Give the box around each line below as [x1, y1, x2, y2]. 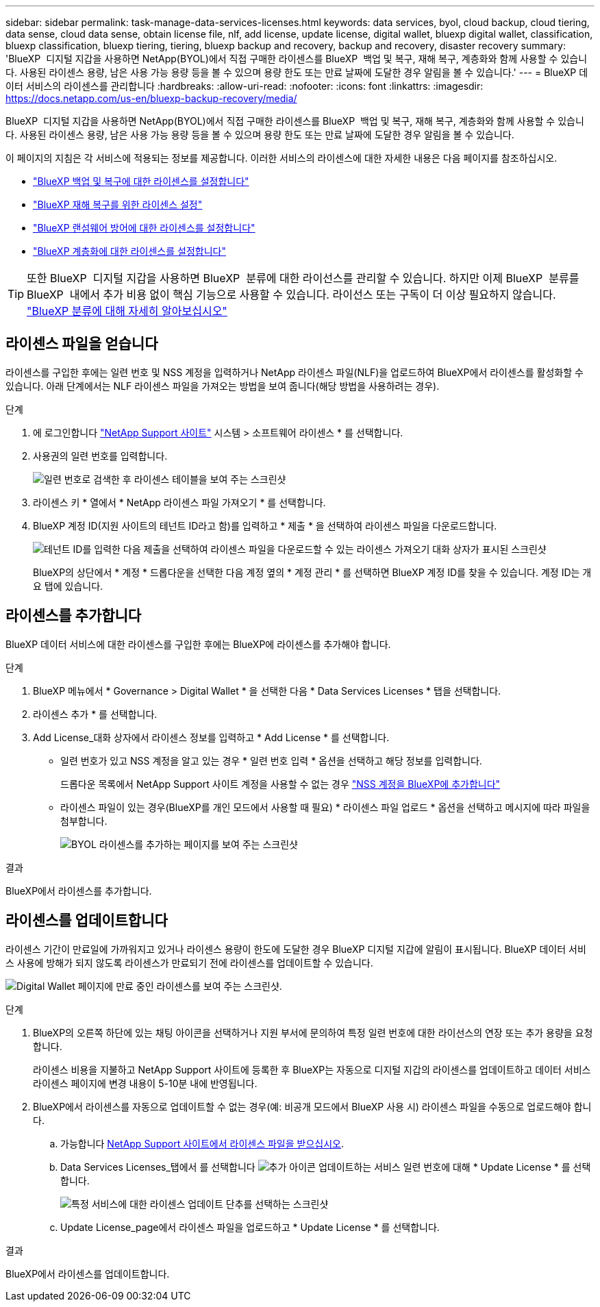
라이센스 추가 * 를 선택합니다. [33, 708, 158, 720]
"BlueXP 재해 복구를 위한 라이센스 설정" [33, 199, 203, 210]
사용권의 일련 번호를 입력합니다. [33, 449, 168, 462]
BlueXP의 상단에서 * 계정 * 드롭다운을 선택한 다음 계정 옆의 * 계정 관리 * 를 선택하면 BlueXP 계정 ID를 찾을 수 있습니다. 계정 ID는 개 [33, 566, 592, 578]
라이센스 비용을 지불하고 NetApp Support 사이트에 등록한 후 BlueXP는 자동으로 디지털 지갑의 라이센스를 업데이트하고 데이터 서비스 [33, 1063, 591, 1075]
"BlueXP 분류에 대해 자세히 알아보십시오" [27, 304, 227, 318]
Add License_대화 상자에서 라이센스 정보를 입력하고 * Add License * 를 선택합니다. [33, 731, 390, 743]
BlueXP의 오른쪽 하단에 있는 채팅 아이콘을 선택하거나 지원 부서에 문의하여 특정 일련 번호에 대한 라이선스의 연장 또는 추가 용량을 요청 [33, 1026, 593, 1038]
